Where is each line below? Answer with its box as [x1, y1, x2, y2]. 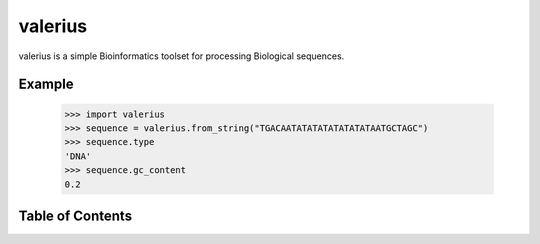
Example [18, 76, 74, 93]
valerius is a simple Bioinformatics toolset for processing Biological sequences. [18, 50, 345, 62]
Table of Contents [18, 207, 133, 224]
